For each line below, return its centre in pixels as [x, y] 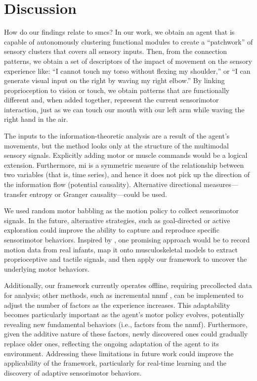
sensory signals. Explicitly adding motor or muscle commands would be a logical [126, 155]
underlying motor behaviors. [47, 268]
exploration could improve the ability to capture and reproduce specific [112, 230]
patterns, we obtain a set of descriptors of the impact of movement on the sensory [128, 61]
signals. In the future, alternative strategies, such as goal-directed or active [117, 220]
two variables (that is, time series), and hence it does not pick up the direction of [127, 174]
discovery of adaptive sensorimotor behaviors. [73, 372]
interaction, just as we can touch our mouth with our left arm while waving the [124, 109]
